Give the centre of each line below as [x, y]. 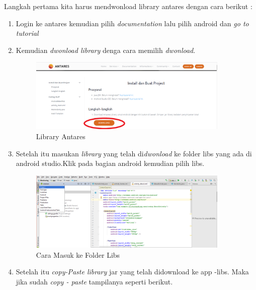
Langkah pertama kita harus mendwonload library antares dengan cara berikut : [128, 6]
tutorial [27, 33]
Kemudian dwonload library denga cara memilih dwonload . [106, 50]
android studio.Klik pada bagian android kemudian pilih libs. [110, 163]
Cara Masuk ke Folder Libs [78, 254]
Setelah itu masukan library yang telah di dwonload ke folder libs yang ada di [134, 153]
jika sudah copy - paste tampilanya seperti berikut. [94, 281]
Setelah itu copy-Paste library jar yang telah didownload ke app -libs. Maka [132, 272]
